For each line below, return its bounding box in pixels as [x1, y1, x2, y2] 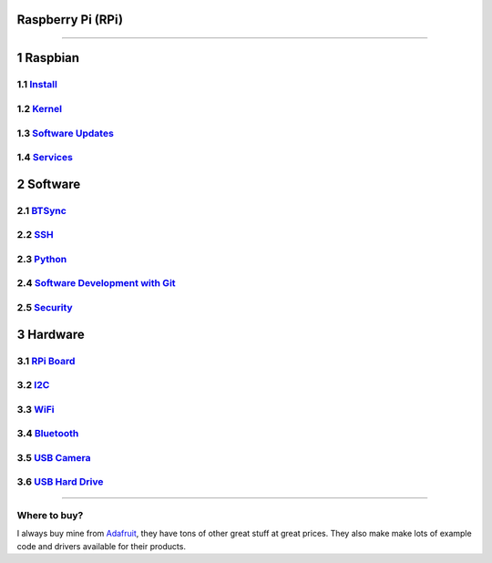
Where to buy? [16, 508, 84, 521]
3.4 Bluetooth [16, 427, 79, 440]
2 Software [16, 176, 81, 191]
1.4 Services [16, 151, 73, 164]
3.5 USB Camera [16, 451, 91, 464]
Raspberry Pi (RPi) [16, 12, 123, 27]
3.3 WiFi [16, 403, 55, 415]
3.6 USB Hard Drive [16, 476, 104, 488]
